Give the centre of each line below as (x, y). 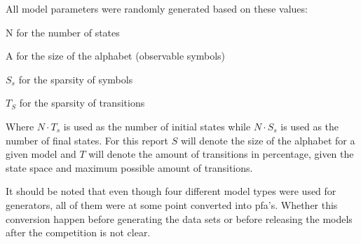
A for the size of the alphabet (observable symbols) (116, 56)
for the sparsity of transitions (82, 103)
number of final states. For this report (87, 140)
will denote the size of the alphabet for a (268, 140)
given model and (41, 154)
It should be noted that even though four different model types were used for (171, 191)
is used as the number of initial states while (157, 126)
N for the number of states (63, 32)
